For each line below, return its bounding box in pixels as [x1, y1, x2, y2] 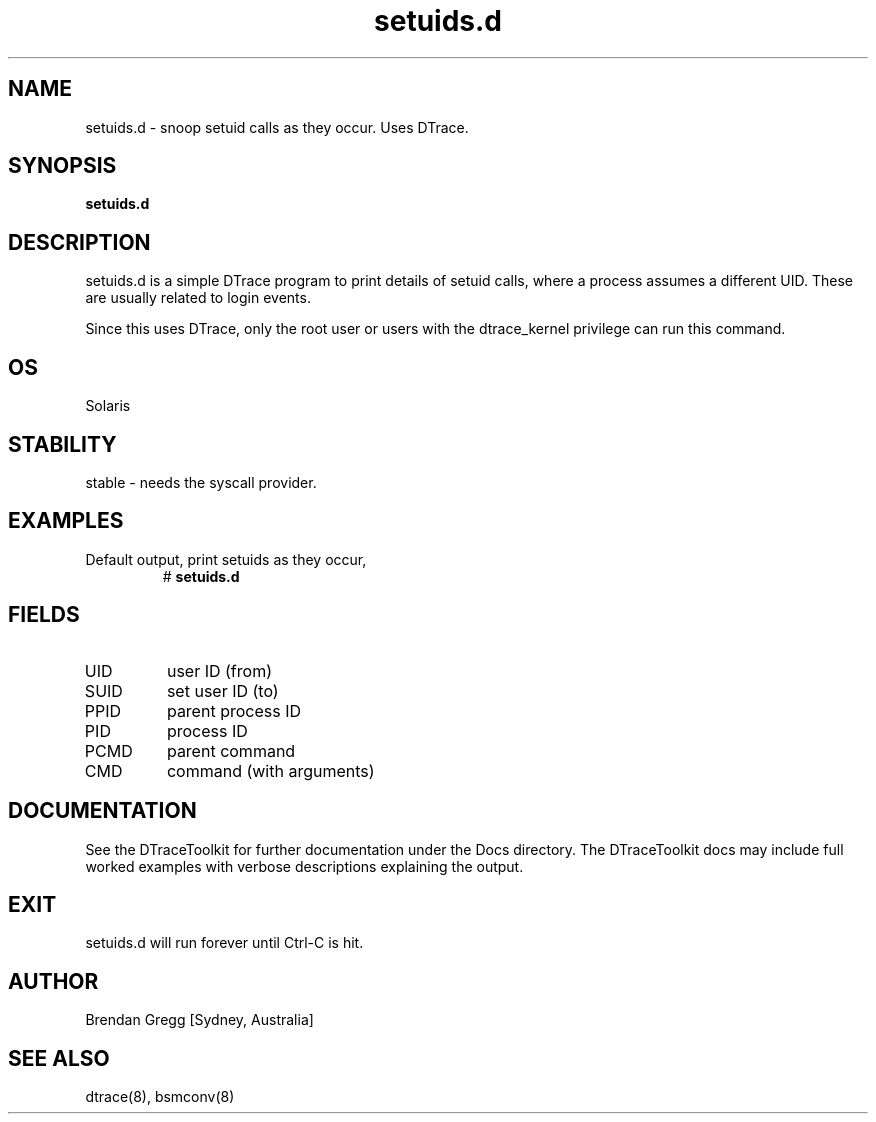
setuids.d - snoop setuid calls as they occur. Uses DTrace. [85, 118, 469, 136]
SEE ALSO [8, 1045, 110, 1071]
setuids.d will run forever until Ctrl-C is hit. [85, 934, 364, 952]
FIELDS [8, 602, 80, 628]
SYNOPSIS [8, 153, 117, 179]
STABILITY [8, 431, 117, 457]
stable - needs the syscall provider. [85, 473, 317, 491]
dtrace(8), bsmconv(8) [85, 1088, 235, 1106]
